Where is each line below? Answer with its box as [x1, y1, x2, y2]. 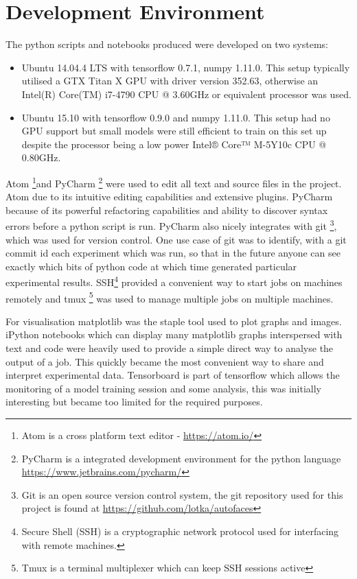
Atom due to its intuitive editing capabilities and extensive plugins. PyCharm [5, 189, 333, 204]
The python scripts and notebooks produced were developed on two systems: [5, 37, 328, 51]
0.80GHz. [21, 150, 61, 165]
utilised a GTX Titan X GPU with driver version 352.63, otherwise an [21, 73, 319, 88]
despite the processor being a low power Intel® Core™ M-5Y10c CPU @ [21, 137, 327, 151]
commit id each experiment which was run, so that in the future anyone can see [5, 246, 341, 260]
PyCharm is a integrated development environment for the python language [21, 451, 341, 465]
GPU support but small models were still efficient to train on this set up [21, 123, 327, 138]
